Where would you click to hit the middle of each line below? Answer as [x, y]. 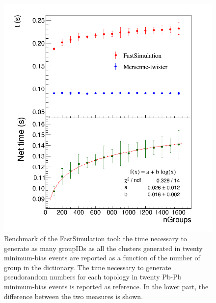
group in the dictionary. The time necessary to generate [88, 267]
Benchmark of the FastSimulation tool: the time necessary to [95, 239]
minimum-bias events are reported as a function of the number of [102, 258]
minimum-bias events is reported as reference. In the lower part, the [106, 287]
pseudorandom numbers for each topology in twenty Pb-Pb [93, 277]
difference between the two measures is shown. [74, 296]
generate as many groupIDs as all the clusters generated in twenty [103, 248]
